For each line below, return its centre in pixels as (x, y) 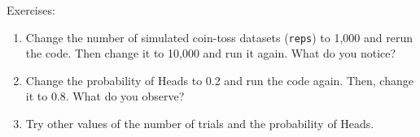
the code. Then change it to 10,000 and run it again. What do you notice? (211, 53)
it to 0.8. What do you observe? (105, 96)
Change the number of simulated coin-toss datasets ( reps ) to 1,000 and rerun (219, 37)
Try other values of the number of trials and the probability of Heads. (200, 124)
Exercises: (31, 10)
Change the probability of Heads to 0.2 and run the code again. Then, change (219, 80)
